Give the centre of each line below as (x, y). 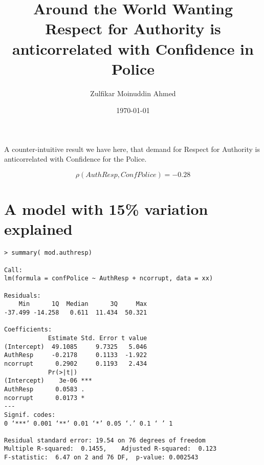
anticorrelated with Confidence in (133, 48)
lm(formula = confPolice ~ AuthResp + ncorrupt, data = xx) (109, 279)
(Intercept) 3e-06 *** (48, 381)
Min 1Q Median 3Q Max (83, 304)
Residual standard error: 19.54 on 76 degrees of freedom (105, 440)
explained (38, 229)
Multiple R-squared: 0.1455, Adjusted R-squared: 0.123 (111, 449)
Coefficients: (28, 330)
